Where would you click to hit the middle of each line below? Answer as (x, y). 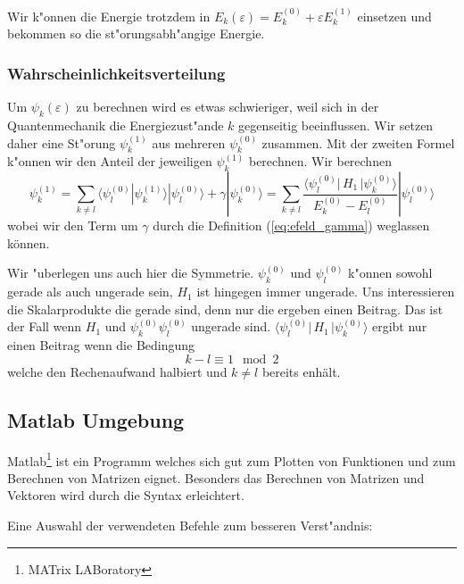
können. (29, 242)
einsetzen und (394, 16)
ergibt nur (399, 326)
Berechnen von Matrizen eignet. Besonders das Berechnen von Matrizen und (216, 477)
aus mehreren (189, 142)
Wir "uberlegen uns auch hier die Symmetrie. (131, 273)
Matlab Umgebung (96, 419)
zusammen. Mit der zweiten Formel (358, 142)
